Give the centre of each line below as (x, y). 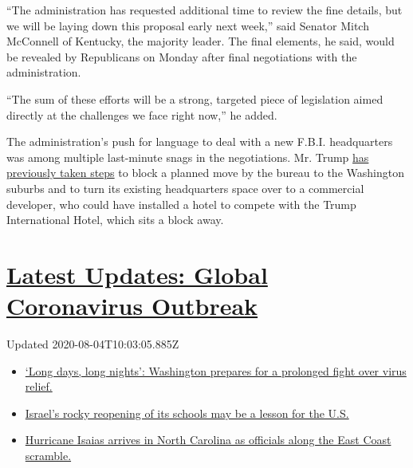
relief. (39, 386)
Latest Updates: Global (137, 274)
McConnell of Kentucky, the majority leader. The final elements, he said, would (201, 41)
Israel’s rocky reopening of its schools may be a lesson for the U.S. (187, 413)
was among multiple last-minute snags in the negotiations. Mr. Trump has (188, 157)
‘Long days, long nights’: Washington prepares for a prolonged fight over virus (216, 370)
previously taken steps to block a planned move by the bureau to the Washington (205, 173)
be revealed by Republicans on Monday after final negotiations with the (182, 56)
